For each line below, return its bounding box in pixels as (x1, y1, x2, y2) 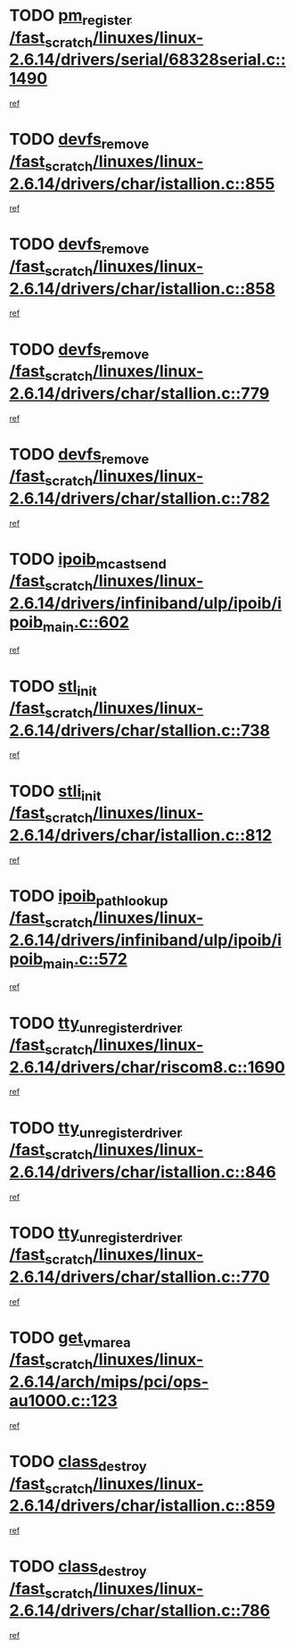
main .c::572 (43, 949, 127, 973)
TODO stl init (9, 675, 98, 700)
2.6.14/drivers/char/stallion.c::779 (9, 383, 270, 403)
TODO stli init (9, 781, 102, 804)
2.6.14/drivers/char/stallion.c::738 (9, 720, 270, 741)
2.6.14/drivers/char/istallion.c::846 (9, 1162, 276, 1182)
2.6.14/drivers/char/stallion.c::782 (9, 488, 270, 509)
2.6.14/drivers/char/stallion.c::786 (9, 1601, 270, 1620)
